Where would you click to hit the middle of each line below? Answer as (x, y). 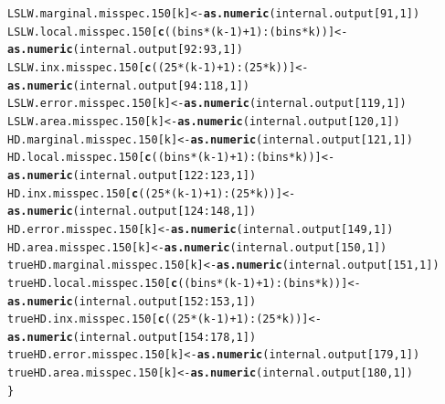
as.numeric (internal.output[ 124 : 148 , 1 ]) (132, 212)
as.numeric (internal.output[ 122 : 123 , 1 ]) (132, 175)
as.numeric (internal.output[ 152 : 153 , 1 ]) (132, 301)
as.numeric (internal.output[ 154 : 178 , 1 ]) (132, 337)
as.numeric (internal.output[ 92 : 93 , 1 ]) (125, 50)
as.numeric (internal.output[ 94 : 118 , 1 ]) (128, 85)
